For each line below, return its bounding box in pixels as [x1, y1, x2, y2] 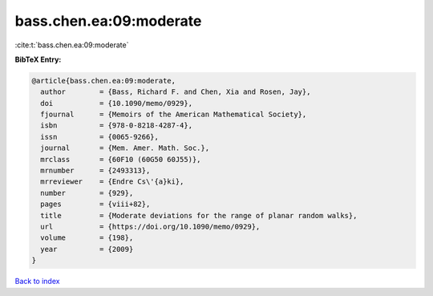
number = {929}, [40, 189, 134, 197]
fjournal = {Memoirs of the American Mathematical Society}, [40, 110, 307, 120]
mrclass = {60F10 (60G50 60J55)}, [40, 155, 201, 164]
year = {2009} [40, 245, 134, 253]
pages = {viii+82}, [40, 200, 151, 209]
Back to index [14, 277, 60, 286]
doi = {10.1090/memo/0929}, [40, 99, 192, 107]
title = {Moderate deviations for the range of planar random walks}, [40, 211, 358, 220]
